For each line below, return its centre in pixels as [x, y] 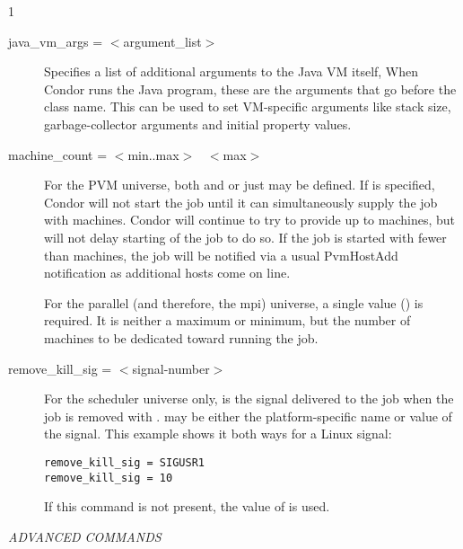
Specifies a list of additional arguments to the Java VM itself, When [231, 71]
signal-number [171, 368]
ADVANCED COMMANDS [85, 536]
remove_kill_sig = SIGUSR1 [124, 462]
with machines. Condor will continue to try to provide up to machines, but [250, 220]
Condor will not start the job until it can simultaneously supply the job [241, 202]
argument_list [162, 41]
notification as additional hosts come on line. [167, 273]
